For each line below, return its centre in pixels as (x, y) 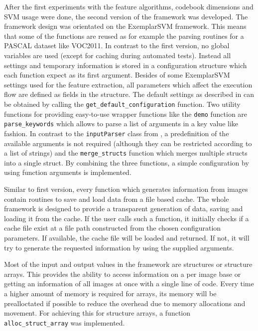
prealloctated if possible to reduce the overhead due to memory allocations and (125, 303)
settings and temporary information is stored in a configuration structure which (126, 65)
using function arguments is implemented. (68, 172)
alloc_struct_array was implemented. (64, 322)
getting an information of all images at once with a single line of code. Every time (129, 284)
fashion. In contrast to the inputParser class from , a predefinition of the (117, 133)
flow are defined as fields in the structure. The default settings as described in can (129, 94)
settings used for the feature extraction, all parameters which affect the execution (128, 84)
